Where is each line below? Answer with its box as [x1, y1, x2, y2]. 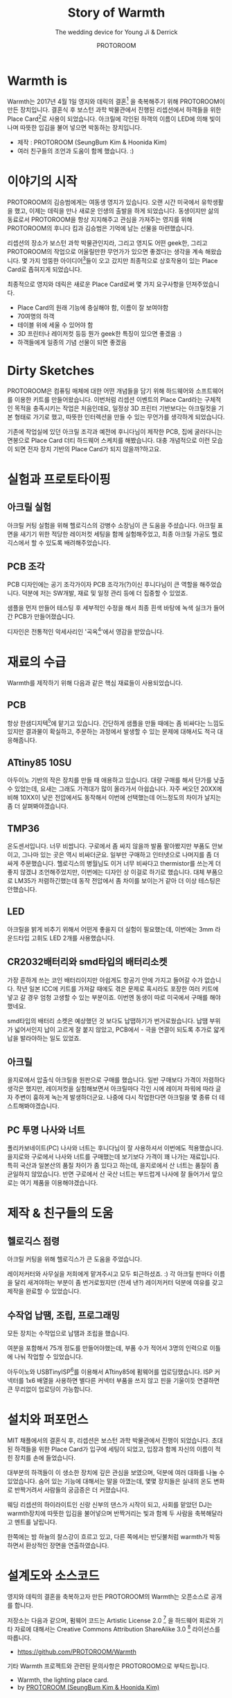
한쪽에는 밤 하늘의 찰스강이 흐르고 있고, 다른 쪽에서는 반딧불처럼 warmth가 [7, 1532, 208, 1540]
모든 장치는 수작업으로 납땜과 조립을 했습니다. [7, 1329, 130, 1338]
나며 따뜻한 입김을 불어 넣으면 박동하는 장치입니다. [7, 124, 143, 131]
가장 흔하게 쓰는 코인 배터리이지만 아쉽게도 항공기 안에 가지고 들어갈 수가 [7, 975, 203, 984]
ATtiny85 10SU [7, 757, 72, 768]
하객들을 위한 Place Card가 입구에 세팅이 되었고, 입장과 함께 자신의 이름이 [14, 1445, 214, 1453]
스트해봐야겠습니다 [7, 1102, 57, 1110]
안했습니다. [7, 885, 37, 893]
